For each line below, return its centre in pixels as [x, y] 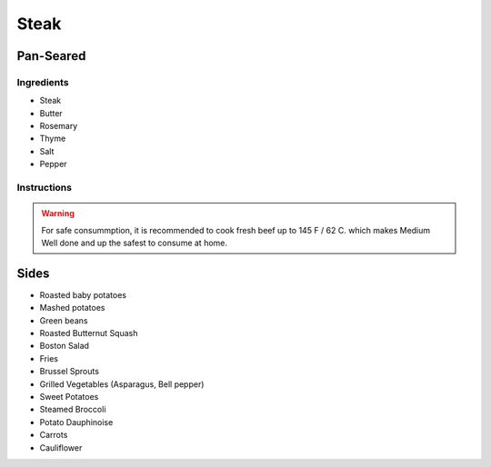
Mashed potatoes [72, 308]
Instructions [45, 188]
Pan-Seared [51, 56]
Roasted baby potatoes [83, 294]
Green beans [64, 320]
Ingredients [43, 82]
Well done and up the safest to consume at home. [134, 243]
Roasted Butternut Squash [89, 333]
